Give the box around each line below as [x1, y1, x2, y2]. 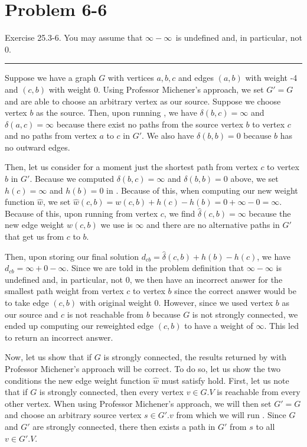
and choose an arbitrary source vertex [5, 409, 142, 421]
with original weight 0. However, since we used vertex [79, 296, 273, 308]
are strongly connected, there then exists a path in [32, 420, 215, 432]
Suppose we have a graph [5, 71, 96, 84]
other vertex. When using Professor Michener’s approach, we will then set [5, 397, 272, 409]
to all [256, 420, 275, 432]
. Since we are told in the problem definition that [66, 262, 244, 274]
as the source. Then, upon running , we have [36, 106, 197, 119]
